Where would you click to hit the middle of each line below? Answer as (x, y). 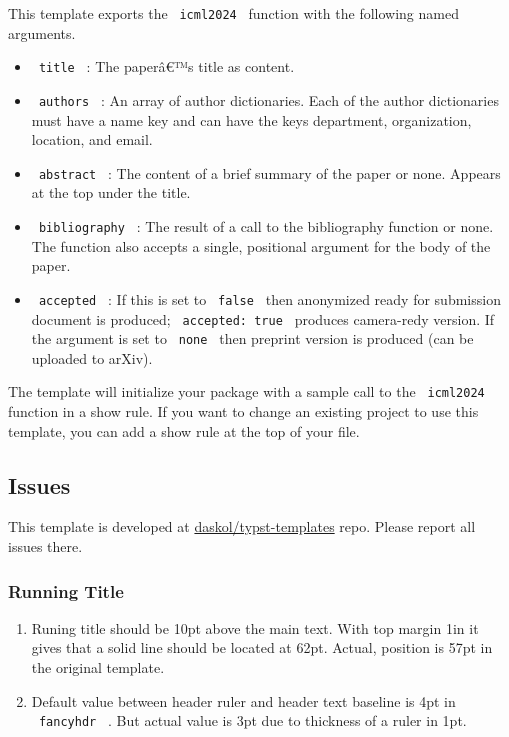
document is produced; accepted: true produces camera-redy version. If (263, 318)
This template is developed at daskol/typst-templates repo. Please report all (242, 526)
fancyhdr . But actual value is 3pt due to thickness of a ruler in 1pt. (252, 720)
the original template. (98, 667)
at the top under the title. (111, 192)
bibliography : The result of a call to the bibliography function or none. (266, 226)
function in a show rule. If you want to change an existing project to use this (243, 411)
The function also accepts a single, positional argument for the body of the (261, 245)
